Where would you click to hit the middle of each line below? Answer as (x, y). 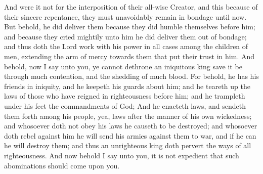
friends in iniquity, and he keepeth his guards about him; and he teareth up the (127, 86)
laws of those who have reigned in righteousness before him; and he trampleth (125, 96)
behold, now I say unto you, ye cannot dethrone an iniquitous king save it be (123, 66)
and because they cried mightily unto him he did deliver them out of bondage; (125, 36)
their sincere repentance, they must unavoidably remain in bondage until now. (125, 16)
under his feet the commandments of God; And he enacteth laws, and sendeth (125, 105)
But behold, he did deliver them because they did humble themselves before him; (130, 27)
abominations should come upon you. (62, 165)
